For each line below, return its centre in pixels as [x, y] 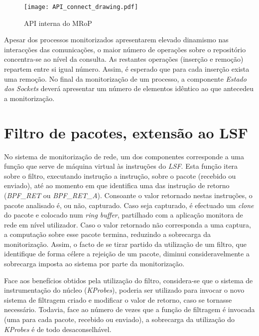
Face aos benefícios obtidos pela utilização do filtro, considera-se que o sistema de [129, 280]
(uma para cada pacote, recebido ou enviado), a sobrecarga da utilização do [120, 319]
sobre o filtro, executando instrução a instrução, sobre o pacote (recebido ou [120, 175]
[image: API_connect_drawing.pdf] [81, 7]
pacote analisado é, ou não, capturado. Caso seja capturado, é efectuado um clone [129, 205]
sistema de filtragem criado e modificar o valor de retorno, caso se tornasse [118, 299]
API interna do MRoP [58, 23]
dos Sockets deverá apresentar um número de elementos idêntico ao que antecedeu [129, 88]
